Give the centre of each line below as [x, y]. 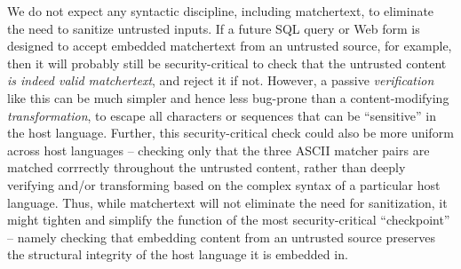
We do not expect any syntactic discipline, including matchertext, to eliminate [221, 11]
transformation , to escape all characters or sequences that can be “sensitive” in [222, 115]
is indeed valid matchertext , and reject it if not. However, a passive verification [221, 80]
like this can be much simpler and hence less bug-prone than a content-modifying [228, 97]
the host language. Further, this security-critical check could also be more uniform [230, 133]
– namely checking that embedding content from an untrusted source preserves [221, 237]
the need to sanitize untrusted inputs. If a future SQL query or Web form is [214, 28]
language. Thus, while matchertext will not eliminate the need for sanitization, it [227, 202]
